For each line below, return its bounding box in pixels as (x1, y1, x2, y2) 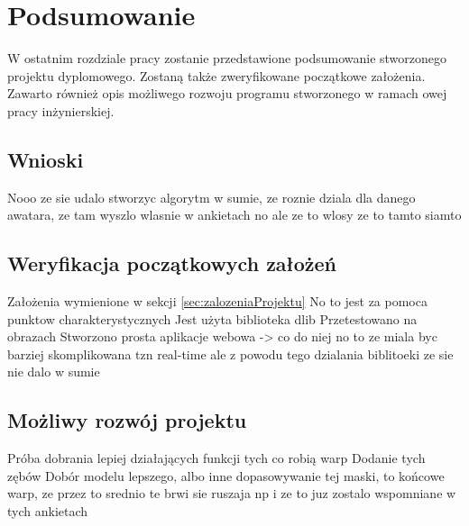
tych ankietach (7, 502, 88, 521)
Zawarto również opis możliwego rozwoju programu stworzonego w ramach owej (7, 84, 447, 103)
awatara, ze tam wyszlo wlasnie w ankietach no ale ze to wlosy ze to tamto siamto (7, 205, 462, 224)
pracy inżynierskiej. (7, 101, 115, 120)
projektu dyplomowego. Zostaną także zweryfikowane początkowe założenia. (7, 66, 426, 85)
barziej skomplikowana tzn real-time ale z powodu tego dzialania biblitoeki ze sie (7, 344, 454, 363)
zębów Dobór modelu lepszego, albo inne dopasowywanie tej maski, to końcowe (7, 466, 445, 485)
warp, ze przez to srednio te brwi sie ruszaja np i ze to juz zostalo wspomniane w (7, 484, 456, 503)
